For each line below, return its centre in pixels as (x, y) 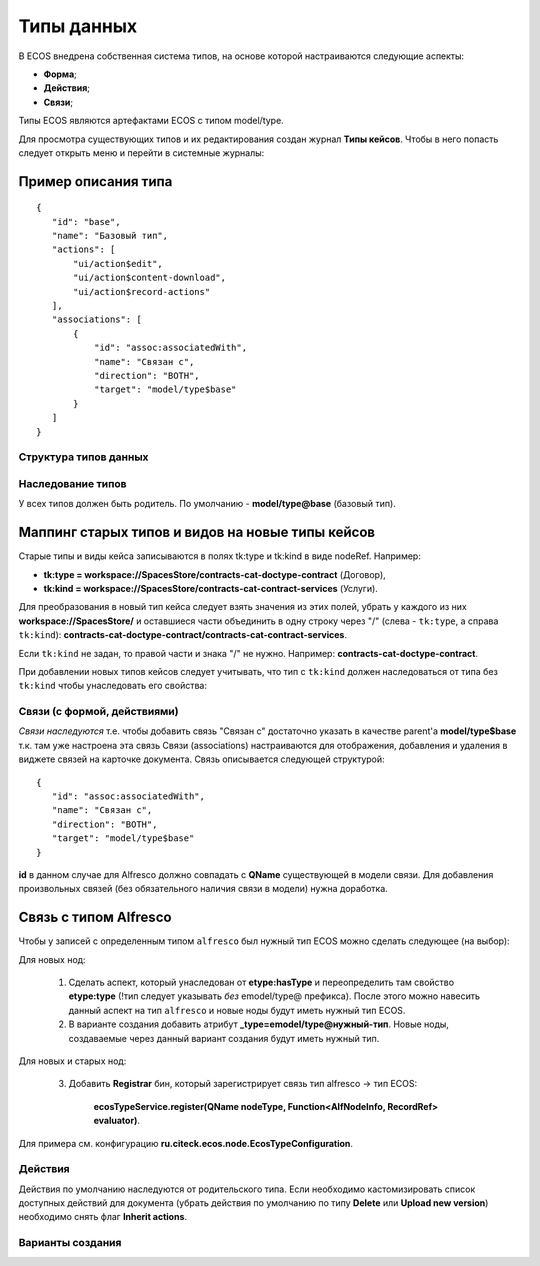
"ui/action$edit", (118, 263)
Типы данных (78, 26)
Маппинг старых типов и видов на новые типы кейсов (196, 532)
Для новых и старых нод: (72, 1061)
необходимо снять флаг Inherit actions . (103, 1217)
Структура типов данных (83, 457)
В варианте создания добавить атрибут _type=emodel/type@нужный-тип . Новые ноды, (259, 1024)
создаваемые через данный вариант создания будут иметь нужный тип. (224, 1038)
